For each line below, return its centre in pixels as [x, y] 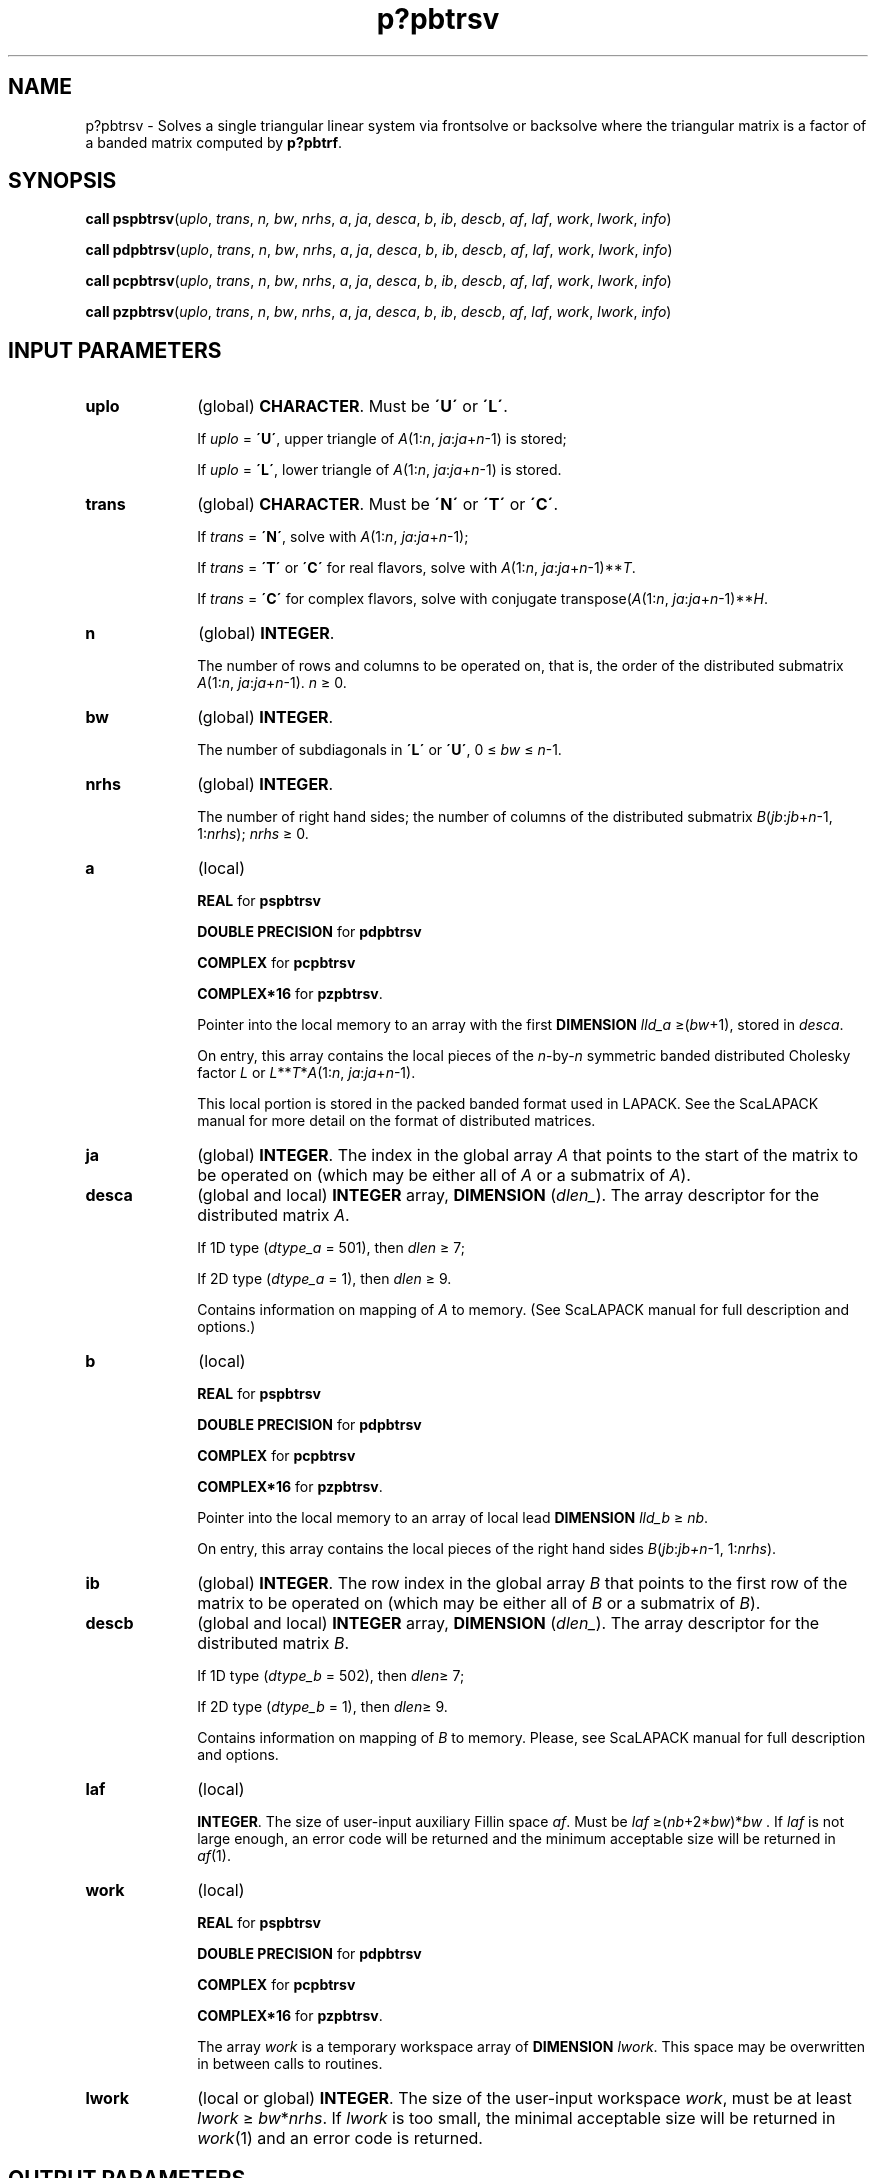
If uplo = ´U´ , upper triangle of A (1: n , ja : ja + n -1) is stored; [382, 439]
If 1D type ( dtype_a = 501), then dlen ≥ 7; [331, 1248]
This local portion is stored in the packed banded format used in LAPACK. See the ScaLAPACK [508, 1104]
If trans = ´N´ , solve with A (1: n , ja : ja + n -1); [333, 537]
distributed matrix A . [273, 1215]
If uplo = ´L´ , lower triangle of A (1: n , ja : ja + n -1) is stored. [379, 470]
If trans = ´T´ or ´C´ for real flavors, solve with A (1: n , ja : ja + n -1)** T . [416, 568]
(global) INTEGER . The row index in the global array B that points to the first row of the [522, 1583]
